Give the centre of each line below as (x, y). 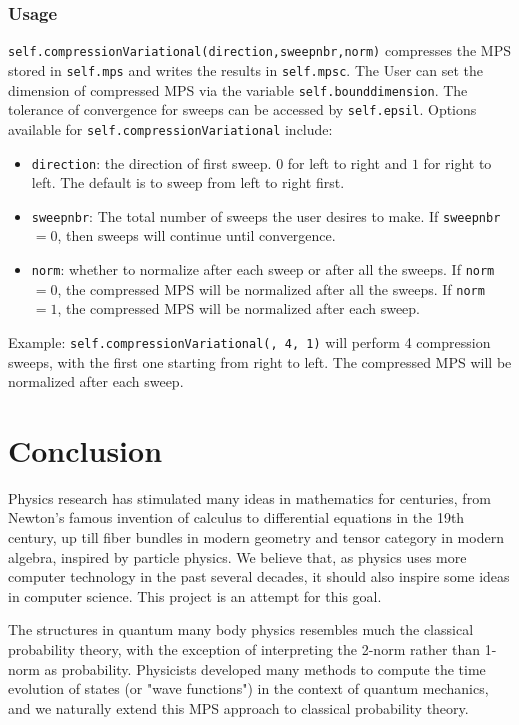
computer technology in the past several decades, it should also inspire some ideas (259, 576)
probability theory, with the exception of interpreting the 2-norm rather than (244, 649)
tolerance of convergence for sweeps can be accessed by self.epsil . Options (242, 109)
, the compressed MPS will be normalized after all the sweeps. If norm (271, 288)
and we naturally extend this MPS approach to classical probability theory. (238, 707)
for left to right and (347, 162)
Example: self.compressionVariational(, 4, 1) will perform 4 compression (249, 341)
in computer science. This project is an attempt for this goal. (195, 595)
